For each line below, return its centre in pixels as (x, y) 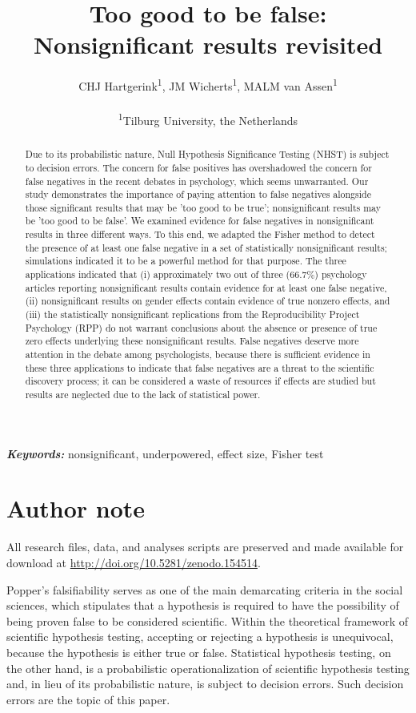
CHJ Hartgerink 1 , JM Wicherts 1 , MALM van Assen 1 (208, 85)
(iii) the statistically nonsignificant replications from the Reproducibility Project (192, 314)
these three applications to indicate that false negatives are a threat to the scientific (200, 367)
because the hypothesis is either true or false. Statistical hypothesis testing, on (199, 652)
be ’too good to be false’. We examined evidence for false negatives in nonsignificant (200, 221)
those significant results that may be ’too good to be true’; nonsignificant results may (203, 207)
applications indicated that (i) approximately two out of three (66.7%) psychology (196, 274)
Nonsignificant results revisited (208, 44)
